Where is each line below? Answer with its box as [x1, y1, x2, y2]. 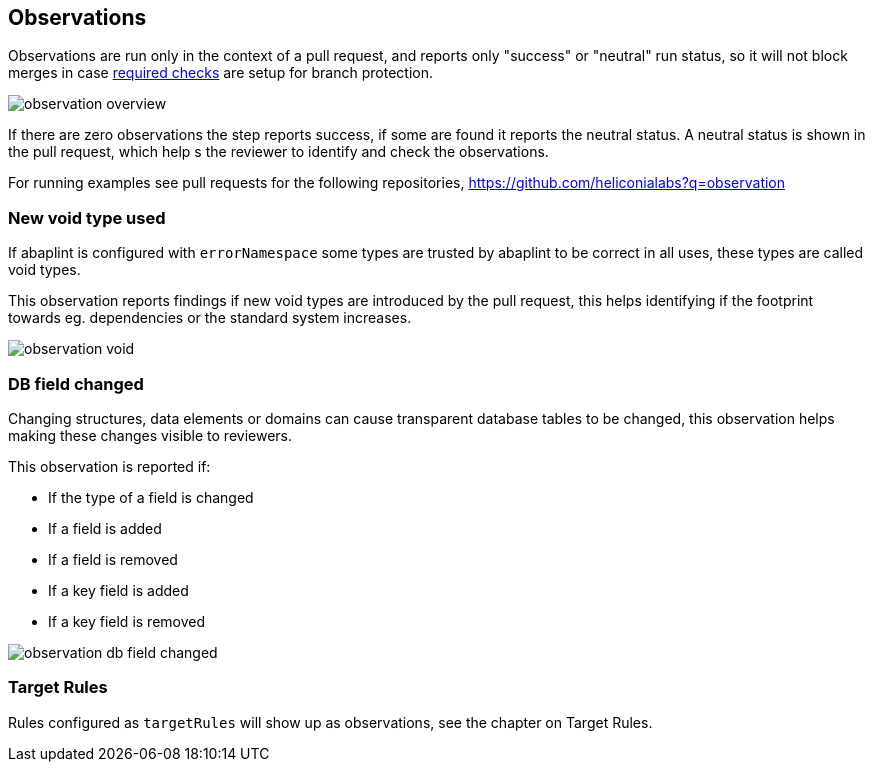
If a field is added [48, 519, 162, 537]
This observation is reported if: [8, 457, 211, 475]
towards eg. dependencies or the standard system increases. [8, 309, 412, 327]
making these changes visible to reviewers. [8, 426, 293, 444]
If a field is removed [48, 550, 178, 568]
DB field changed [8, 373, 144, 394]
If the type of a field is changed [48, 488, 254, 506]
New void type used [8, 207, 166, 228]
